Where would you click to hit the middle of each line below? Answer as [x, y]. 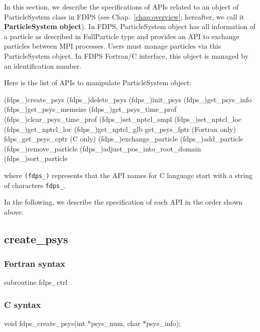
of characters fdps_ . [35, 185]
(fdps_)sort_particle [36, 158]
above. [14, 211]
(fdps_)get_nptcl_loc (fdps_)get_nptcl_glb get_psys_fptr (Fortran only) [120, 129]
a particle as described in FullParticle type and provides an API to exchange [122, 36]
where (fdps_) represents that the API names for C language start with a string [128, 175]
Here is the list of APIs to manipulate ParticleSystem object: [98, 82]
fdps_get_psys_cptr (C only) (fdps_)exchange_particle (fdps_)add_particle [124, 139]
